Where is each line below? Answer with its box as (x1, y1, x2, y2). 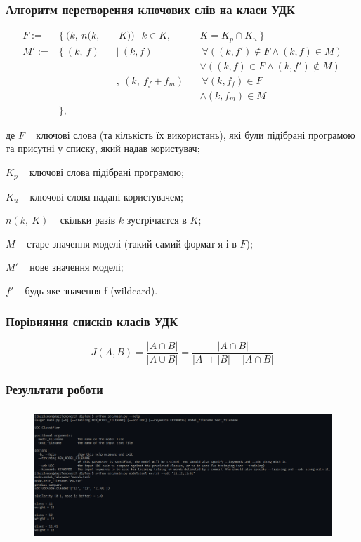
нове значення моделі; (29, 259, 124, 274)
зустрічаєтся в (126, 212, 187, 227)
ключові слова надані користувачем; (29, 189, 183, 203)
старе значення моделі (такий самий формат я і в (26, 236, 237, 250)
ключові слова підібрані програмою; (29, 165, 184, 179)
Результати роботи (6, 380, 103, 398)
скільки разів (60, 212, 116, 227)
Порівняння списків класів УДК (6, 313, 178, 330)
